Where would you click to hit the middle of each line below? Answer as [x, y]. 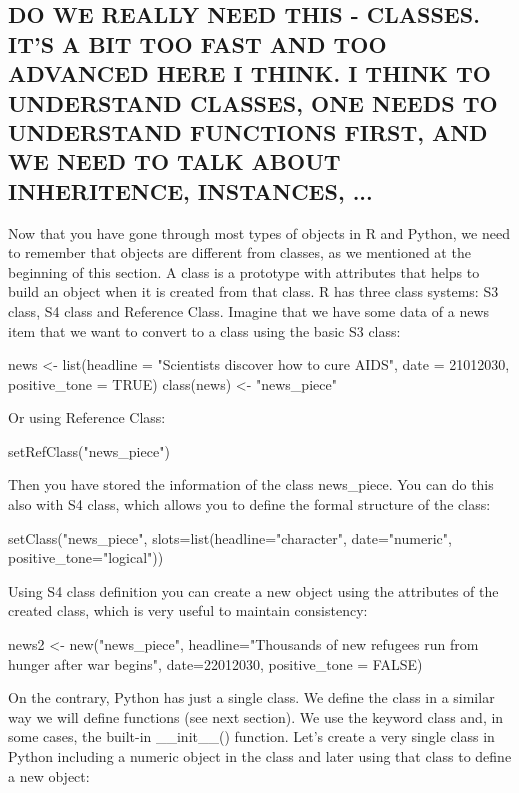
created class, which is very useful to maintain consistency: [188, 610]
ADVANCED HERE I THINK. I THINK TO [249, 73]
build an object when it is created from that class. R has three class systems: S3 [253, 291]
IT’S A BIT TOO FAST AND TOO [197, 43]
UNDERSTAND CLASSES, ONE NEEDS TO [253, 102]
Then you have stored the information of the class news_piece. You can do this [251, 484]
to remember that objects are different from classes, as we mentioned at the [239, 252]
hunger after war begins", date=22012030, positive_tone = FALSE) [215, 663]
